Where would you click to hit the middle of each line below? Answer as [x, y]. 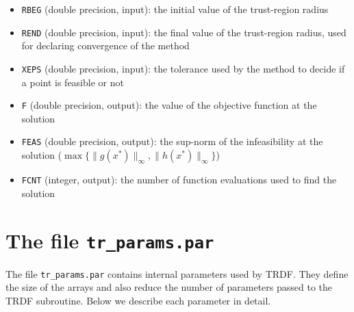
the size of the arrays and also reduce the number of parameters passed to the [169, 287]
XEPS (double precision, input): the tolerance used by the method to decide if [183, 68]
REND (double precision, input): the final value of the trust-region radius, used [184, 32]
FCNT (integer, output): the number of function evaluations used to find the [179, 180]
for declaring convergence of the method [105, 45]
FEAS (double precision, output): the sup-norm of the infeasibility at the [172, 141]
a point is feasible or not [73, 82]
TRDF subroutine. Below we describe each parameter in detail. [138, 300]
